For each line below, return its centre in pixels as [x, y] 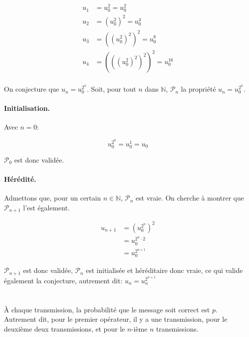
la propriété [198, 89]
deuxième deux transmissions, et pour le [64, 328]
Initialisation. [27, 108]
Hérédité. [20, 179]
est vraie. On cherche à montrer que [190, 198]
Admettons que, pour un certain [52, 198]
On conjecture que [32, 89]
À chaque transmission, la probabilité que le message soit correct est [107, 309]
